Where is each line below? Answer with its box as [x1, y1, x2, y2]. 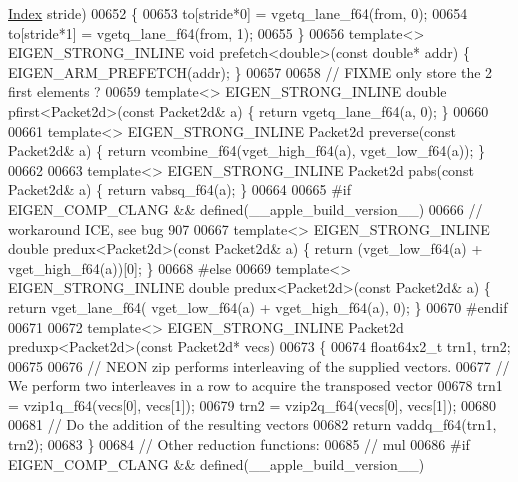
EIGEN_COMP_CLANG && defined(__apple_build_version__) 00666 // [8, 198, 483, 219]
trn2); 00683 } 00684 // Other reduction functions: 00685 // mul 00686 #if [8, 434, 470, 455]
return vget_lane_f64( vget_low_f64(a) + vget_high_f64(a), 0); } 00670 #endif [8, 296, 508, 317]
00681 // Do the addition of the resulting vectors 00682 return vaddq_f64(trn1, [8, 414, 497, 435]
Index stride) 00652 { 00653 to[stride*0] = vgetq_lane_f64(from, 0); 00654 [8, 3, 468, 23]
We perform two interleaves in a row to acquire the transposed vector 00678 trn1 [8, 375, 503, 396]
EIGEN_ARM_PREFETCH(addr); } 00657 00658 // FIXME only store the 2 [8, 61, 493, 82]
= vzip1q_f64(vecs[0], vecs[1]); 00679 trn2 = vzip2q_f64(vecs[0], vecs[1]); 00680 [8, 394, 496, 415]
